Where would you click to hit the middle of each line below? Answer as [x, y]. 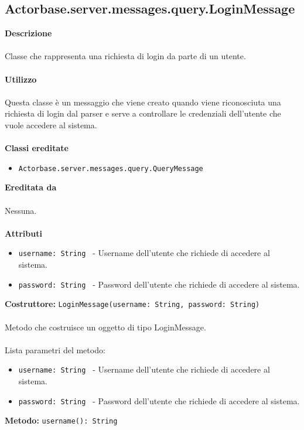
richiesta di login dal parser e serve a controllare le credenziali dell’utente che [143, 113]
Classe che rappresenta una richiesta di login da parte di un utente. [125, 56]
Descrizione [28, 33]
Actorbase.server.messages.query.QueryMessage [111, 168]
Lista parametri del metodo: [55, 349]
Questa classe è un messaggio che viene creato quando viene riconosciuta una [143, 102]
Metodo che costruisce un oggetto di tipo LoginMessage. [105, 327]
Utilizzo [21, 79]
